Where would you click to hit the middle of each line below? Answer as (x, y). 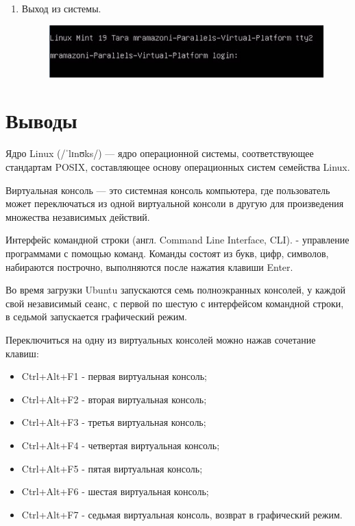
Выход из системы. (61, 8)
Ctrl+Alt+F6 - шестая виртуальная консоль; (115, 491)
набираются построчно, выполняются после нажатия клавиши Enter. (149, 266)
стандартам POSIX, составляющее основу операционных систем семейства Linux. (178, 167)
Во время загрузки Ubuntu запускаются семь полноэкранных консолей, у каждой (176, 290)
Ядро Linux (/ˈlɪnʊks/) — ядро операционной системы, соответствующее (160, 153)
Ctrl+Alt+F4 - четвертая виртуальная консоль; (121, 445)
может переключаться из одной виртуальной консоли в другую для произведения (175, 203)
